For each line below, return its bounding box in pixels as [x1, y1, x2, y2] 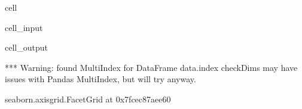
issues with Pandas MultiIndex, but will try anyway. [5, 73, 196, 85]
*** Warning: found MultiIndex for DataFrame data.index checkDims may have [5, 61, 298, 73]
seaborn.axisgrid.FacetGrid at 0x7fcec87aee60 [5, 92, 171, 105]
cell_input [5, 21, 43, 33]
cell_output [5, 41, 48, 54]
